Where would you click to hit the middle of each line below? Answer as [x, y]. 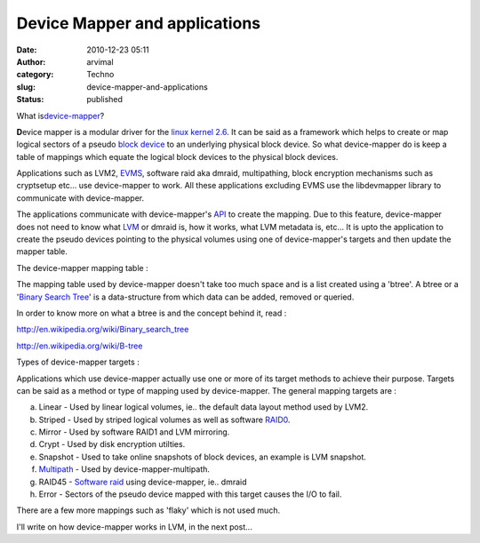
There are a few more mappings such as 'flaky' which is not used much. [148, 510]
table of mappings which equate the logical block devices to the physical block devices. [177, 156]
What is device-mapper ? [60, 116]
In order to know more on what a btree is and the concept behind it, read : [152, 313]
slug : [26, 87]
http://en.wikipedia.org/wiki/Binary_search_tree [103, 330]
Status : [30, 100]
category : [35, 75]
